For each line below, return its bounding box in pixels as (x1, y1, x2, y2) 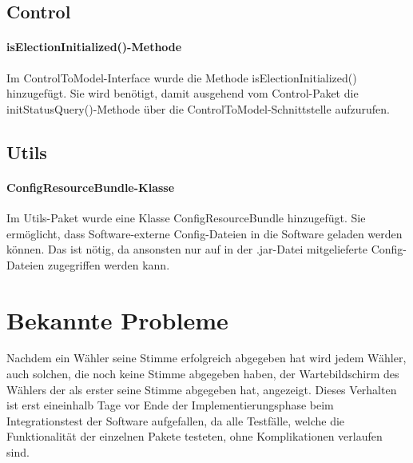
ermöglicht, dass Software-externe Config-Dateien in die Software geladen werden (6, 225, 403, 241)
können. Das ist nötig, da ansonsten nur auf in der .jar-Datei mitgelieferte (6, 241, 367, 257)
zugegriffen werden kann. (47, 256, 170, 273)
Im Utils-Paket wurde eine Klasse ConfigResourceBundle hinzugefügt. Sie (6, 209, 366, 226)
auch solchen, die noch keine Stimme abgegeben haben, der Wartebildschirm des (6, 365, 399, 382)
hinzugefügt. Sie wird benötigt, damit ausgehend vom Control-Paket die (6, 85, 359, 102)
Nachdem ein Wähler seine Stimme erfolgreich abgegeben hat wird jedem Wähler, (6, 349, 407, 366)
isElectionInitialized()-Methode (6, 38, 182, 55)
